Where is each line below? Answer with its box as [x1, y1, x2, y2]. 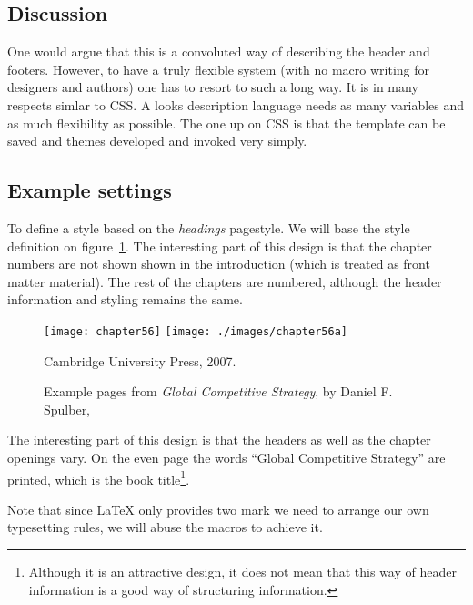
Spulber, [44, 399, 91, 418]
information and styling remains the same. [7, 290, 243, 309]
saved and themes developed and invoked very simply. [7, 131, 307, 150]
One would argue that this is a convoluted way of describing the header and [7, 42, 430, 61]
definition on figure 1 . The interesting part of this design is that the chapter [7, 236, 432, 255]
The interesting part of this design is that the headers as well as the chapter [7, 430, 431, 449]
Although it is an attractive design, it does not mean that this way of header [28, 562, 457, 580]
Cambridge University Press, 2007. [44, 351, 236, 370]
